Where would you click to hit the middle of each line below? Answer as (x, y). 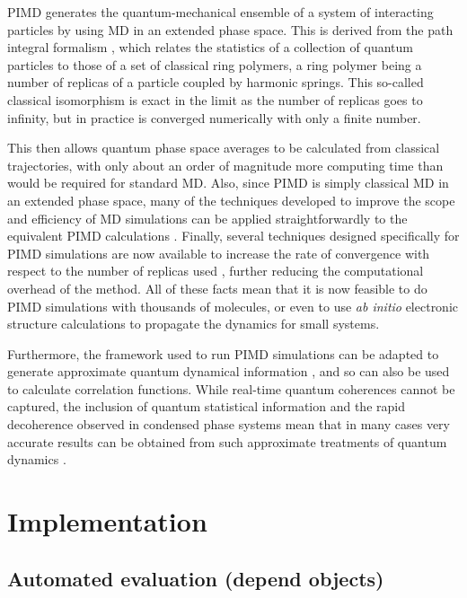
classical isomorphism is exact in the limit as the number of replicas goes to (215, 99)
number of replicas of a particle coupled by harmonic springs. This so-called (216, 82)
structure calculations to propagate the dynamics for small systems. (194, 324)
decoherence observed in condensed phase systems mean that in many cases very (229, 424)
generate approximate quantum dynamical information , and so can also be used (229, 371)
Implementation (107, 521)
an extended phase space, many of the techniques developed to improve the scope (231, 200)
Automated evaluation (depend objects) (196, 578)
